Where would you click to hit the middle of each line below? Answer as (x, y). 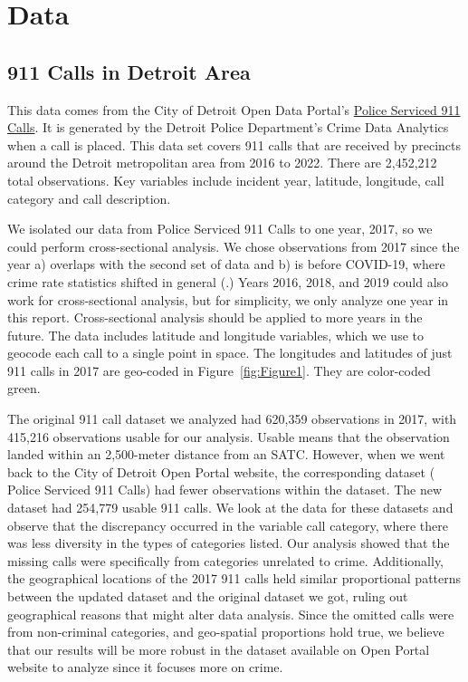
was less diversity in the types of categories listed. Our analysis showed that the (229, 543)
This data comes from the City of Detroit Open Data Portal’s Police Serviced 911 (234, 109)
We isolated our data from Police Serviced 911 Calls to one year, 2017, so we (220, 229)
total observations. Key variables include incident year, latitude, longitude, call (226, 180)
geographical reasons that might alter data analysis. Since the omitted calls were (231, 614)
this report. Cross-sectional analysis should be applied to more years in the (215, 317)
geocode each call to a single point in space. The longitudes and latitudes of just (230, 353)
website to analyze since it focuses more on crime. (145, 667)
